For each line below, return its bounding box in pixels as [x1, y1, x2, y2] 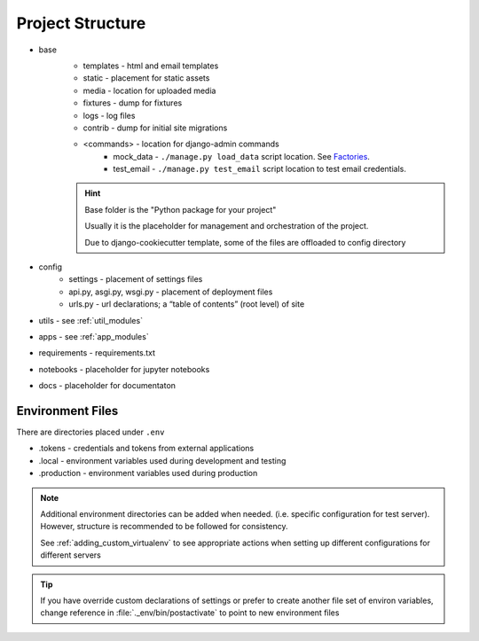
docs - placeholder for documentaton [38, 380, 177, 391]
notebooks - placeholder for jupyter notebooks [38, 363, 210, 374]
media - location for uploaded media [82, 85, 216, 96]
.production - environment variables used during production [38, 468, 258, 479]
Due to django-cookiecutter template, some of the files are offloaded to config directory [84, 237, 406, 247]
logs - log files [82, 110, 136, 121]
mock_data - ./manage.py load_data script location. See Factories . [113, 151, 370, 161]
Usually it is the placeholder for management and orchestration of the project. [84, 221, 369, 231]
